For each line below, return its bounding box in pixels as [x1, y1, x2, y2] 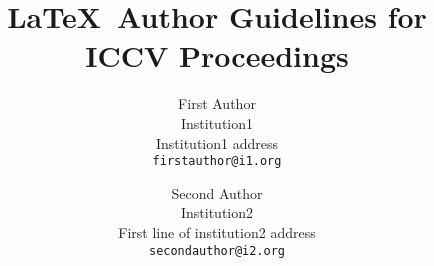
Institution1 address [155, 132, 278, 153]
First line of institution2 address [118, 221, 316, 242]
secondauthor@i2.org [148, 243, 286, 258]
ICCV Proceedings [85, 35, 349, 76]
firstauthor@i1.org [152, 154, 282, 169]
